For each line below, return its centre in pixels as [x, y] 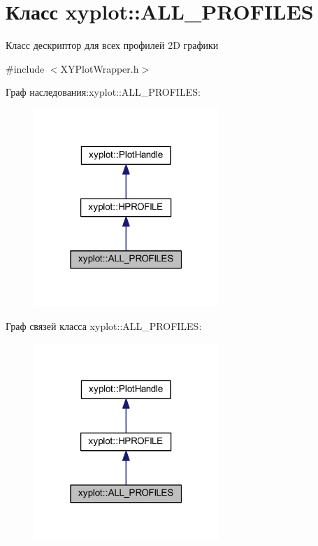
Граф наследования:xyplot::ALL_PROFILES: [103, 92]
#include [25, 68]
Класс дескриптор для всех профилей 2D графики [112, 45]
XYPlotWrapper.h [100, 68]
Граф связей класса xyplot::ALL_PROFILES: [104, 326]
